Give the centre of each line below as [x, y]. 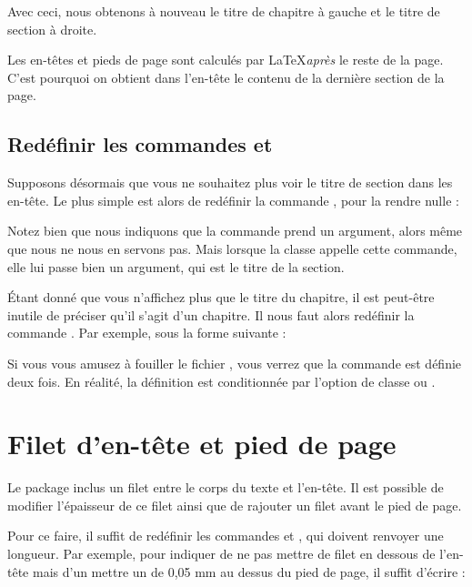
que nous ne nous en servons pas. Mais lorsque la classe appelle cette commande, [232, 248]
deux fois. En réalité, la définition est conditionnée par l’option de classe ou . [221, 381]
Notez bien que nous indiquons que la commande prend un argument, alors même [235, 231]
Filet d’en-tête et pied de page [202, 444]
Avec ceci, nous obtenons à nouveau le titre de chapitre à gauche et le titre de [224, 11]
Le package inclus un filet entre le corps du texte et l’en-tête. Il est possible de [226, 487]
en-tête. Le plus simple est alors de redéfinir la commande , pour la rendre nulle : [233, 200]
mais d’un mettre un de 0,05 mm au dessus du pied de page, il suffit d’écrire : [249, 571]
